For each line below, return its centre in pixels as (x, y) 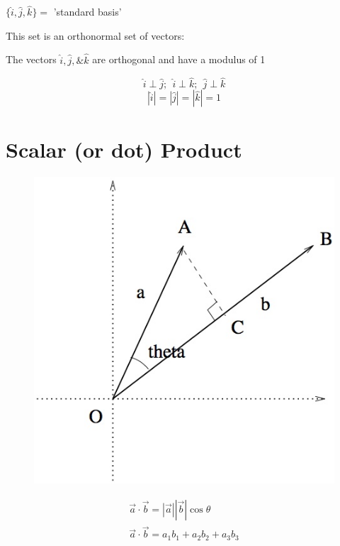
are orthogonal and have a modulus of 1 (179, 59)
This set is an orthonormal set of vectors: (95, 35)
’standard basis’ (87, 12)
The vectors (31, 59)
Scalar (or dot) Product (124, 149)
